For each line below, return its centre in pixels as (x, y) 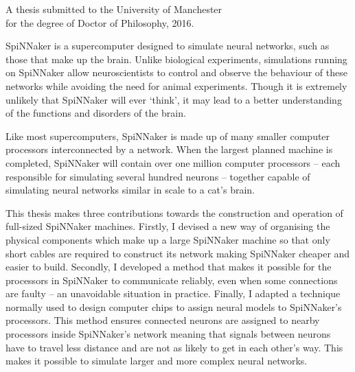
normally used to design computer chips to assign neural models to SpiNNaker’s (174, 306)
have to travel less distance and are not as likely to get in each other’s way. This (174, 347)
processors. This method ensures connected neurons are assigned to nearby (163, 320)
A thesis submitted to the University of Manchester (114, 9)
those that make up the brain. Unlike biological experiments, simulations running (176, 59)
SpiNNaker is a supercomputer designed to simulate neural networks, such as (168, 46)
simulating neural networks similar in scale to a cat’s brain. (130, 190)
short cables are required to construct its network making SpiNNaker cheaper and (178, 253)
